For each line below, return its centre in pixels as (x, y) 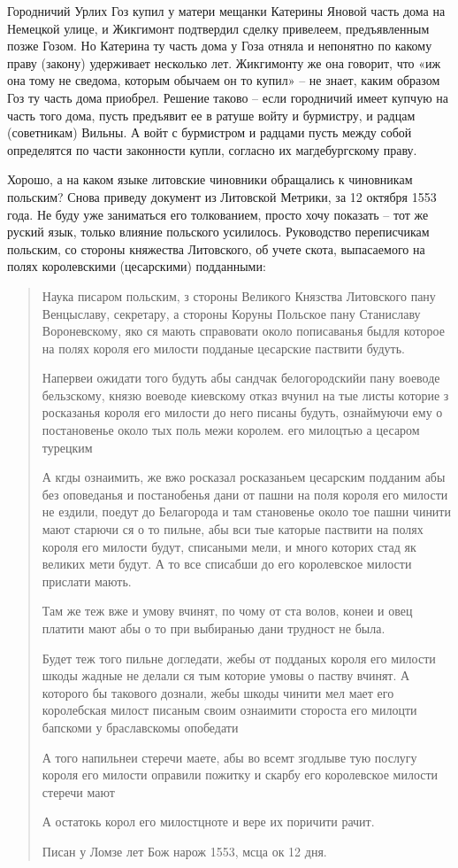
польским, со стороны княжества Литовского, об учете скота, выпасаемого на (216, 248)
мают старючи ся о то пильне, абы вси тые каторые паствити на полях (233, 529)
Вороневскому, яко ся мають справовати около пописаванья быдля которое (243, 331)
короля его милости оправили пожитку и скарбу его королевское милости (240, 775)
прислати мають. (87, 581)
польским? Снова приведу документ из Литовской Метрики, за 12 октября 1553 (222, 196)
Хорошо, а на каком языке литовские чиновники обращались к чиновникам (210, 179)
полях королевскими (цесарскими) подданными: (137, 266)
